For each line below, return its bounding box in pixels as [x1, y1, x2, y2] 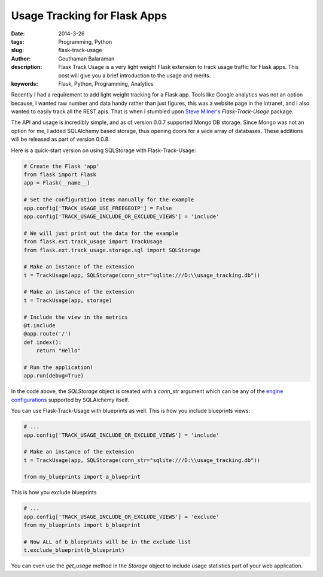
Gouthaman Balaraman [58, 55, 115, 62]
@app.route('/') [23, 330, 72, 337]
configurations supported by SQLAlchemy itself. [11, 396, 130, 403]
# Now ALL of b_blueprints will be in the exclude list [23, 539, 191, 545]
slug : [11, 47, 24, 54]
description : [11, 64, 42, 71]
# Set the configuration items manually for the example [23, 197, 194, 203]
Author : [11, 55, 31, 62]
